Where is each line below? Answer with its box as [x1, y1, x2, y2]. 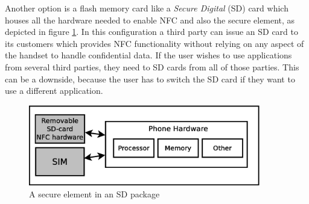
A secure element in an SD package [29, 187, 160, 200]
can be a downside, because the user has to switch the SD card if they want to [5, 72, 295, 85]
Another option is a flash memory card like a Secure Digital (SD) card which [5, 2, 288, 14]
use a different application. [5, 84, 103, 97]
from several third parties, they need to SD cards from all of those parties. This [5, 60, 299, 73]
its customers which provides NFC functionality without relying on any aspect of [5, 37, 304, 49]
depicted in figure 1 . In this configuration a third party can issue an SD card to [5, 25, 299, 38]
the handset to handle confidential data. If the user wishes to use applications [5, 49, 292, 61]
